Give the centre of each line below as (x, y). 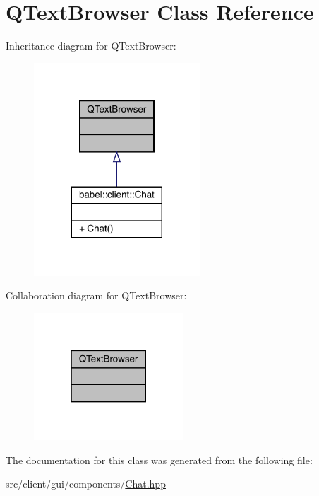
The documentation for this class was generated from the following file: (159, 460)
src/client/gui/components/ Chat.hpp (86, 484)
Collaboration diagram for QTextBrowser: (96, 295)
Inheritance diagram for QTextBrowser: (91, 46)
